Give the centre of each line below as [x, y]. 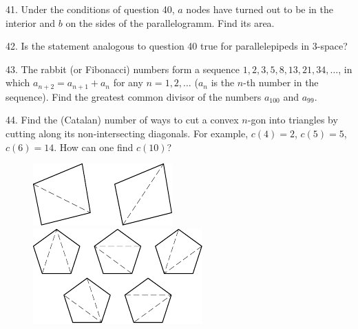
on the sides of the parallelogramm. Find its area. [170, 22]
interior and [31, 22]
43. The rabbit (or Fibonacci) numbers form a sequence [123, 69]
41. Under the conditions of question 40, [90, 9]
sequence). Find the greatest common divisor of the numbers [134, 96]
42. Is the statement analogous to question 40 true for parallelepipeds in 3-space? [177, 46]
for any [128, 82]
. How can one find [94, 147]
